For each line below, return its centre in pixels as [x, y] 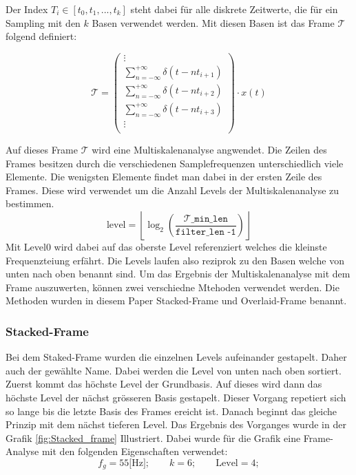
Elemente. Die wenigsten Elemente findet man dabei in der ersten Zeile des [164, 177]
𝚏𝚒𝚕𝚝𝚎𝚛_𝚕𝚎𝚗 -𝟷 [206, 232]
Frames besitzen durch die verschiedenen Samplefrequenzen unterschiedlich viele [175, 163]
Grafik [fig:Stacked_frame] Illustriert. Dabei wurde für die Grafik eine [153, 437]
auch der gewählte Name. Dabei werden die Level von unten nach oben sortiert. [174, 370]
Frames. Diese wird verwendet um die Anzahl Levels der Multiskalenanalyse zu [172, 190]
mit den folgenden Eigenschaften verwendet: [135, 451]
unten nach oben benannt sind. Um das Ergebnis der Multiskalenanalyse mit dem [178, 274]
